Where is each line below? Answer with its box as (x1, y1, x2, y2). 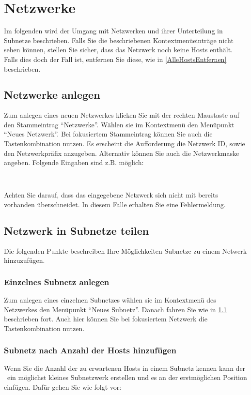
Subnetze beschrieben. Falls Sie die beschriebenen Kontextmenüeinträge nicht (4, 35, 234, 45)
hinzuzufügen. (4, 255, 45, 265)
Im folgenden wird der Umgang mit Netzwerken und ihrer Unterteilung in (4, 26, 223, 36)
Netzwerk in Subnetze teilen (4, 223, 149, 238)
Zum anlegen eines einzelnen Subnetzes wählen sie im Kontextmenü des (4, 295, 216, 305)
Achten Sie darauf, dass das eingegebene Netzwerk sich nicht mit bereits (4, 190, 218, 200)
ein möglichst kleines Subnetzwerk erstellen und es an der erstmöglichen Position (7, 372, 247, 382)
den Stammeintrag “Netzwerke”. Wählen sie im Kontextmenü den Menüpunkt (4, 119, 235, 129)
